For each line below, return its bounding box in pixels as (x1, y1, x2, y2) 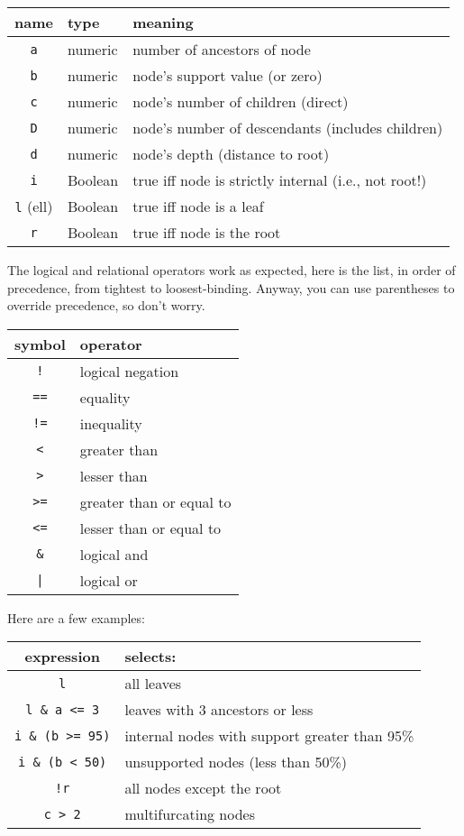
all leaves (124, 673, 182, 694)
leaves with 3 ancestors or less (124, 699, 314, 721)
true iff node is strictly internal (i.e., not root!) (132, 170, 427, 190)
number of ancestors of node (132, 39, 311, 60)
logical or (79, 569, 138, 591)
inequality (79, 412, 142, 434)
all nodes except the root (124, 777, 282, 799)
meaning (132, 12, 194, 32)
